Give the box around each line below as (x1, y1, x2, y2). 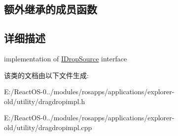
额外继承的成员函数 (4, 1, 97, 17)
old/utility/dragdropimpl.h (4, 96, 85, 106)
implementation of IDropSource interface (4, 53, 127, 63)
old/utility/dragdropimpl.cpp (4, 122, 92, 132)
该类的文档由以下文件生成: (4, 70, 89, 80)
